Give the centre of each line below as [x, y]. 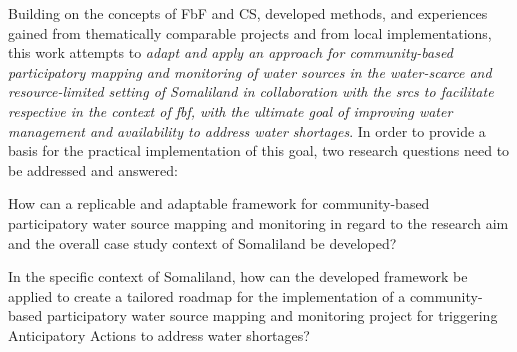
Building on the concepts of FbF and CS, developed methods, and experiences [248, 13]
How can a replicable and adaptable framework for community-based [219, 203]
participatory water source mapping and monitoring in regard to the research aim [258, 222]
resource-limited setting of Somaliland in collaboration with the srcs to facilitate [251, 91]
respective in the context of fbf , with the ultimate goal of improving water [230, 110]
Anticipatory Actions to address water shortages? [159, 334]
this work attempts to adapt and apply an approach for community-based [230, 52]
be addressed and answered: [93, 169]
